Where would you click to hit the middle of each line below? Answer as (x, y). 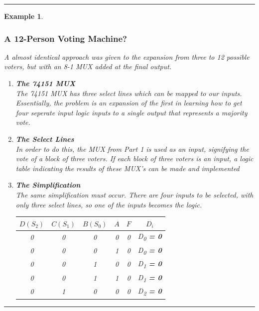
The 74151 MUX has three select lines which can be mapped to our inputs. (129, 93)
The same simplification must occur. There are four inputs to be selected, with (134, 194)
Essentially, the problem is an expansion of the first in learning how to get (129, 103)
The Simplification (48, 185)
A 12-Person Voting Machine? (66, 38)
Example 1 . (24, 16)
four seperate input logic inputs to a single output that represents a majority (131, 112)
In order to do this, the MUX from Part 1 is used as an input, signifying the (132, 149)
